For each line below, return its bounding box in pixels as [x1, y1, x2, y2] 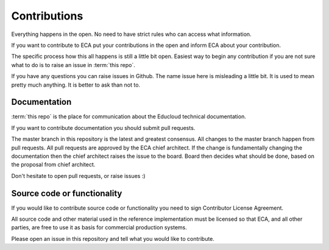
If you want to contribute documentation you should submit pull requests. [11, 124, 196, 131]
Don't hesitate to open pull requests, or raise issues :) [11, 172, 146, 179]
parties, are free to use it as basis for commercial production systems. [11, 224, 187, 231]
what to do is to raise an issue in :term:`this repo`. [11, 61, 135, 68]
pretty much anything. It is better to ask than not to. [11, 81, 140, 88]
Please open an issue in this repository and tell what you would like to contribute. [11, 235, 214, 242]
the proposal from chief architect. [11, 161, 96, 168]
